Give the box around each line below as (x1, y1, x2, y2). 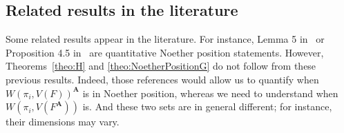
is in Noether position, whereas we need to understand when (82, 85, 338, 100)
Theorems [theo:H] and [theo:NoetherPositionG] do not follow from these (6, 59, 316, 73)
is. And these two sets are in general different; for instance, (82, 99, 332, 114)
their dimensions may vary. (6, 114, 120, 129)
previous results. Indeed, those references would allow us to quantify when (6, 72, 319, 86)
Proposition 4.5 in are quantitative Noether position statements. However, (6, 45, 324, 59)
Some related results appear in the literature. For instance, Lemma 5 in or (6, 32, 325, 46)
